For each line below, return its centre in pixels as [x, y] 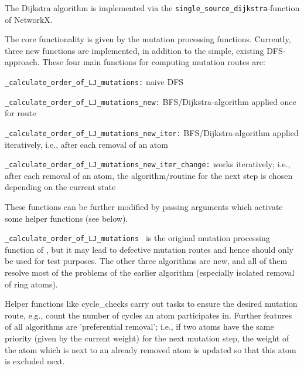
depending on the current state [60, 187]
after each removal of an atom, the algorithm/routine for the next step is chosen [149, 175]
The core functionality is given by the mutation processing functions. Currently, [148, 39]
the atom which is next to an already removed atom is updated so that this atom [151, 349]
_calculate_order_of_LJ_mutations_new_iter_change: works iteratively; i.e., [148, 164]
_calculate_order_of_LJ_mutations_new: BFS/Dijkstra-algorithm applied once [151, 101]
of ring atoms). [31, 284]
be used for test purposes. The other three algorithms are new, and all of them [146, 261]
